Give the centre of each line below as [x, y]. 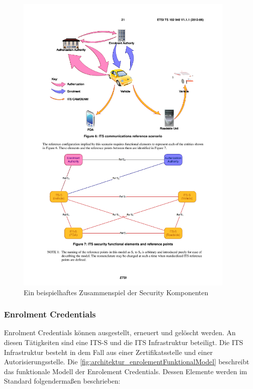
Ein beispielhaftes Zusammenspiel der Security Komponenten [116, 292]
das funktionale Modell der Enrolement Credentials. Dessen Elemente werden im [126, 371]
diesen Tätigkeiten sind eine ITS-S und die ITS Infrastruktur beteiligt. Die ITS [124, 342]
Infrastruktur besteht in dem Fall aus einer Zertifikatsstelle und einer [108, 352]
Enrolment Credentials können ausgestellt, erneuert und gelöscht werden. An [120, 332]
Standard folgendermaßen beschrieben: [62, 381]
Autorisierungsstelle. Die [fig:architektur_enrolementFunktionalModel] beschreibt [127, 362]
